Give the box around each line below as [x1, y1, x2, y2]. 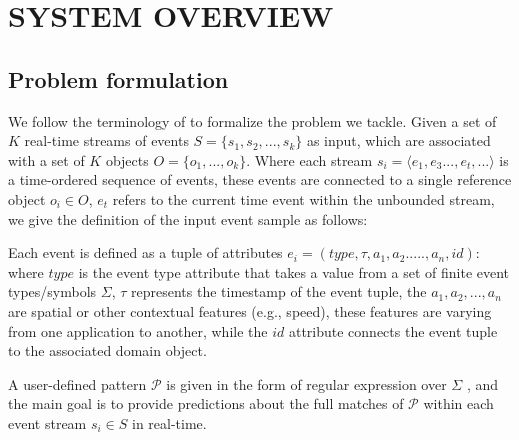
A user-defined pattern [8, 373, 147, 394]
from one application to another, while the [8, 320, 268, 341]
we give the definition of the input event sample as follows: [8, 208, 368, 229]
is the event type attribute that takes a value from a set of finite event [78, 261, 510, 282]
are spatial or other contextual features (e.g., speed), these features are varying [8, 300, 492, 321]
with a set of [8, 149, 85, 170]
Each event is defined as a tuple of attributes [8, 242, 283, 263]
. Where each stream [246, 149, 373, 170]
